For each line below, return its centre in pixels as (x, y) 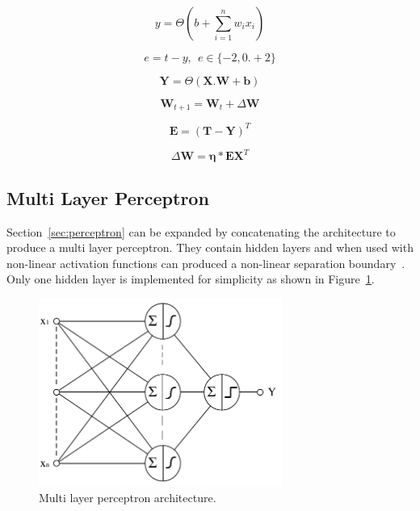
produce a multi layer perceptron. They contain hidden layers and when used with (210, 247)
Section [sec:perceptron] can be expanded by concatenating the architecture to (201, 231)
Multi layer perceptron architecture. (128, 498)
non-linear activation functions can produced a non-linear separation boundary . (206, 263)
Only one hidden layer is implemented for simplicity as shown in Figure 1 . (191, 279)
